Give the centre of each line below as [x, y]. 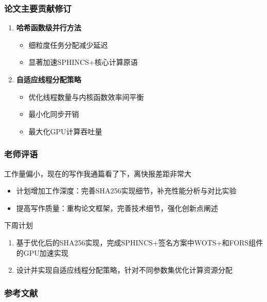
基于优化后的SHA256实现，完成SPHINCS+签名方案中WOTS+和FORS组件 [140, 242]
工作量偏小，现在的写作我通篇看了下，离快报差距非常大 [98, 173]
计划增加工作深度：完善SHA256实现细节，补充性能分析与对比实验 [126, 191]
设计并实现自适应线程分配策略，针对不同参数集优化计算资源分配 [124, 270]
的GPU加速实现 [42, 252]
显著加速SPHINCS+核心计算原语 [83, 62]
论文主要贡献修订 [38, 8]
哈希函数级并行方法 [49, 28]
